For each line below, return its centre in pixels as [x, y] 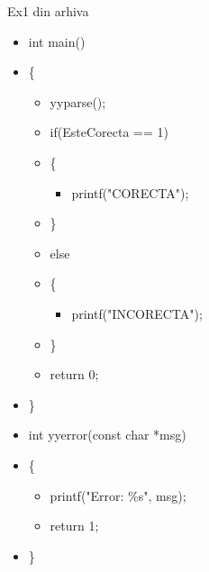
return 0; [74, 374]
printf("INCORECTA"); [137, 313]
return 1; [74, 526]
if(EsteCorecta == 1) [109, 132]
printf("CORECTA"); [130, 192]
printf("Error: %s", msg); [118, 495]
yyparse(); [78, 101]
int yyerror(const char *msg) [107, 435]
